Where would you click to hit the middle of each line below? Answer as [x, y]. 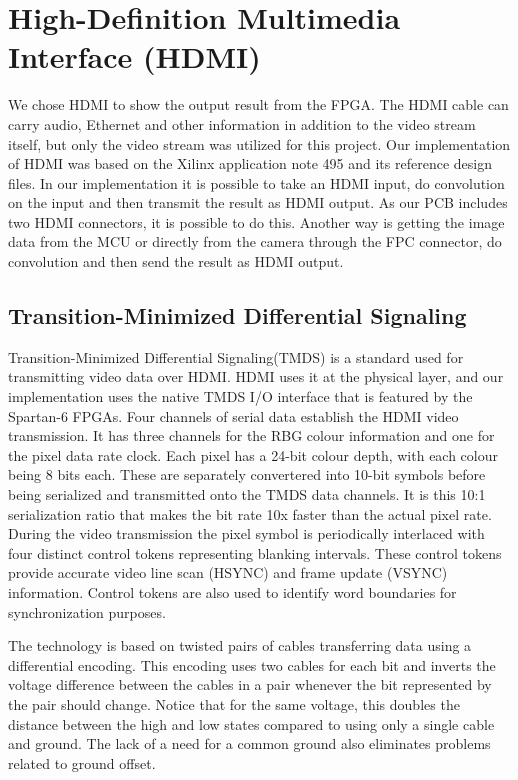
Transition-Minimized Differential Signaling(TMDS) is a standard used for [236, 356]
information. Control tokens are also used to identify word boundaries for [232, 591]
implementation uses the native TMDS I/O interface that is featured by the [240, 396]
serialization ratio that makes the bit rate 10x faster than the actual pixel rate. [250, 513]
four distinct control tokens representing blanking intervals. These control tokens [255, 552]
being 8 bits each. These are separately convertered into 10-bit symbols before [247, 474]
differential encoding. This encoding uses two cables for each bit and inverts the [252, 664]
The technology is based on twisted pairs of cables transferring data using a [240, 645]
